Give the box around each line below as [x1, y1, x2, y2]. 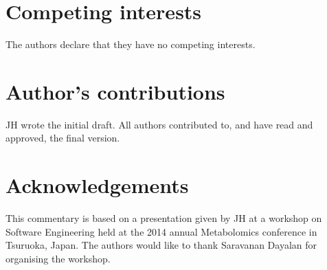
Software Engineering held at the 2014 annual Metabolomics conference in [5, 224, 317, 238]
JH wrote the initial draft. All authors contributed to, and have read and [5, 117, 313, 131]
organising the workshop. [5, 251, 111, 265]
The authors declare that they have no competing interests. [5, 37, 256, 52]
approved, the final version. [5, 131, 120, 145]
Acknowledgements [5, 171, 189, 199]
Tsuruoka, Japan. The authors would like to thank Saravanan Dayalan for [5, 238, 317, 252]
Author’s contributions [5, 77, 225, 105]
